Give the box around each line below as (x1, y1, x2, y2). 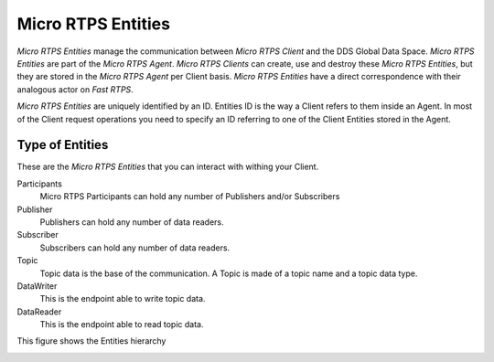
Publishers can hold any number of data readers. (39, 216, 224, 228)
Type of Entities (16, 137, 109, 153)
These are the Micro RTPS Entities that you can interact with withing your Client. (16, 161, 319, 173)
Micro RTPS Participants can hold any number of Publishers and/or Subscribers (39, 191, 340, 202)
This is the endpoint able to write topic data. (39, 293, 206, 304)
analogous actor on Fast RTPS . (16, 83, 134, 95)
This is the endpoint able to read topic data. (39, 319, 204, 330)
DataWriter (16, 280, 58, 292)
